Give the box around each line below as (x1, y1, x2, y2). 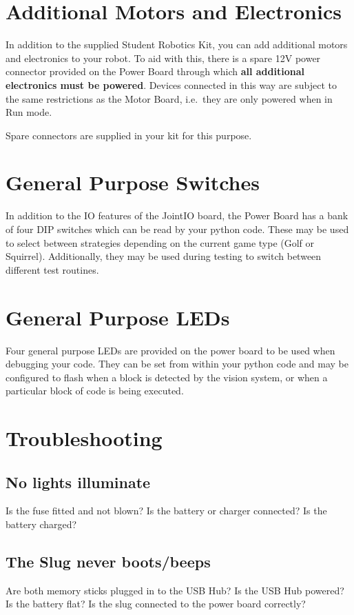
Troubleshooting (6, 424, 163, 452)
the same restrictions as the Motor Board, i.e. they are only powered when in (6, 91, 333, 105)
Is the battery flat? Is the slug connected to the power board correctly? (6, 596, 306, 611)
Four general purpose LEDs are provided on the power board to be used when (6, 343, 335, 357)
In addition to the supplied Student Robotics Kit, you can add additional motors (6, 37, 348, 52)
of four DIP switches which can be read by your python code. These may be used (6, 222, 349, 236)
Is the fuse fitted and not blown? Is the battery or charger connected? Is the (6, 503, 327, 518)
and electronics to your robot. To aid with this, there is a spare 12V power (6, 50, 321, 65)
